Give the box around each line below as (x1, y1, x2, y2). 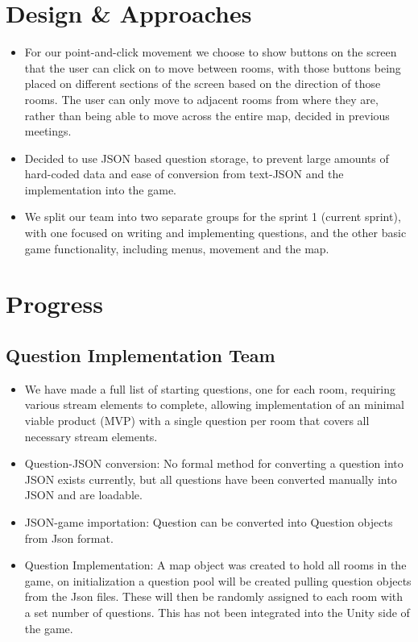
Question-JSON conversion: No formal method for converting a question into (24, 455, 404, 472)
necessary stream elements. (24, 427, 158, 444)
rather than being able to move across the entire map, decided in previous (24, 106, 390, 123)
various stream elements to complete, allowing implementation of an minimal (24, 396, 405, 413)
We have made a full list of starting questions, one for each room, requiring (24, 380, 395, 397)
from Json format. (24, 529, 114, 546)
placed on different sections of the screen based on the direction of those (24, 75, 381, 92)
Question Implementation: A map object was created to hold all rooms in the (24, 557, 407, 573)
